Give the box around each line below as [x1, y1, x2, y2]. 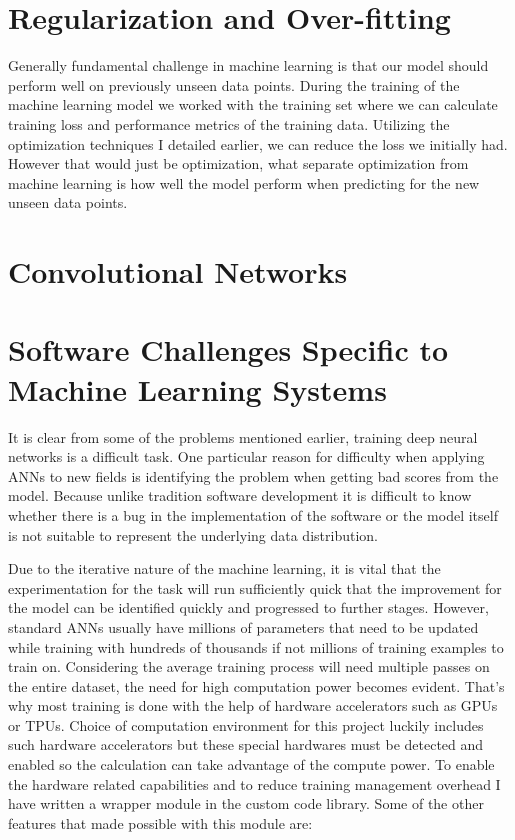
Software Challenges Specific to [8, 329, 449, 370]
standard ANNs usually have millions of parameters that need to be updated [8, 616, 479, 637]
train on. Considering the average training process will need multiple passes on [8, 656, 490, 677]
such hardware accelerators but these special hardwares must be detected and [8, 734, 484, 755]
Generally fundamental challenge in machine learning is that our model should [8, 55, 489, 76]
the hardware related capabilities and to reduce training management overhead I [8, 773, 501, 794]
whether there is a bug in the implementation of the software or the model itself [8, 504, 498, 525]
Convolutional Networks [8, 251, 348, 292]
